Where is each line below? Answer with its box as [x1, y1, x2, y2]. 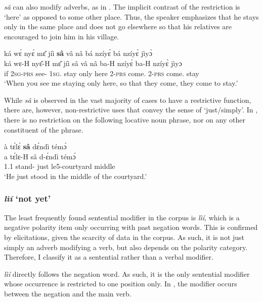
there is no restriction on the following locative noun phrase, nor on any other [4, 114, 245, 125]
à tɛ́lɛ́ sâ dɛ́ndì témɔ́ [4, 141, 67, 152]
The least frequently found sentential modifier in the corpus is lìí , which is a [4, 212, 240, 222]
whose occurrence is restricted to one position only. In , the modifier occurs [4, 278, 237, 289]
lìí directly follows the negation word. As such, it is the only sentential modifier [4, 268, 250, 279]
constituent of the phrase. [4, 124, 83, 135]
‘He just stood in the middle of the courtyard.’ [4, 170, 147, 181]
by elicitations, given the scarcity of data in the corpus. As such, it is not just [4, 231, 245, 242]
